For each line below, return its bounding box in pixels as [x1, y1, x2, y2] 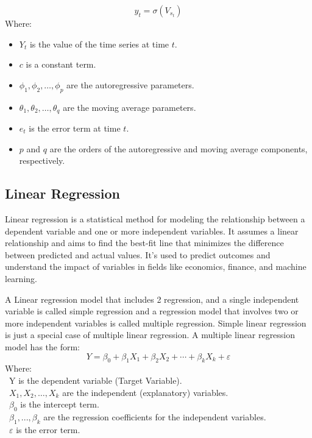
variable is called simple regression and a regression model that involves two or [5, 305, 299, 317]
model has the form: [5, 340, 80, 353]
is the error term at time [29, 122, 121, 135]
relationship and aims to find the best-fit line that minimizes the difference [5, 236, 284, 249]
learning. [5, 272, 37, 284]
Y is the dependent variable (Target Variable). [9, 373, 182, 386]
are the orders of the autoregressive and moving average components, [49, 142, 308, 155]
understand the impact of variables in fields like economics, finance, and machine [5, 260, 307, 273]
